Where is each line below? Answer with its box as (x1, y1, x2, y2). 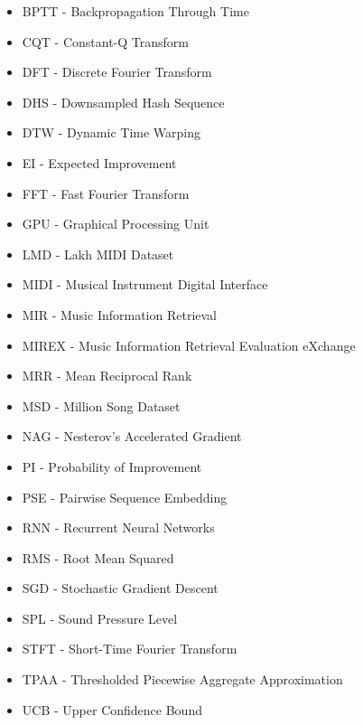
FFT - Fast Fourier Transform (22, 184, 190, 202)
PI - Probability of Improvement (22, 457, 202, 475)
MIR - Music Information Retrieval (22, 305, 218, 324)
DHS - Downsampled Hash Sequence (22, 92, 225, 111)
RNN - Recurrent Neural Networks (22, 518, 215, 537)
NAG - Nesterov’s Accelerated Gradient (22, 427, 242, 446)
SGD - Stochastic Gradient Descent (22, 579, 219, 598)
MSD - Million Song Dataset (22, 396, 181, 415)
